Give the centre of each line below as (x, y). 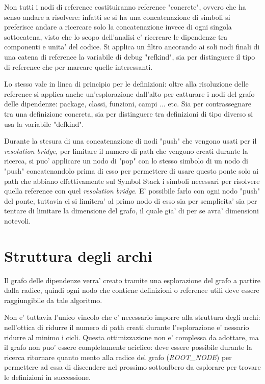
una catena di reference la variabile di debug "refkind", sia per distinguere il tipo (130, 56)
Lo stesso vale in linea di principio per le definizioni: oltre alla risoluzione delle (126, 84)
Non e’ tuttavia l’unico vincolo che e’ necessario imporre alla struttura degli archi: (132, 317)
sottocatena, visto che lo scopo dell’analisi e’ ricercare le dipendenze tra (116, 36)
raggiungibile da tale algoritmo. (53, 300)
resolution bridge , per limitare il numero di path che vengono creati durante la (126, 150)
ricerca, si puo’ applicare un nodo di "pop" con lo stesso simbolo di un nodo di (126, 161)
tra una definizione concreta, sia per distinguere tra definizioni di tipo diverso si (129, 113)
